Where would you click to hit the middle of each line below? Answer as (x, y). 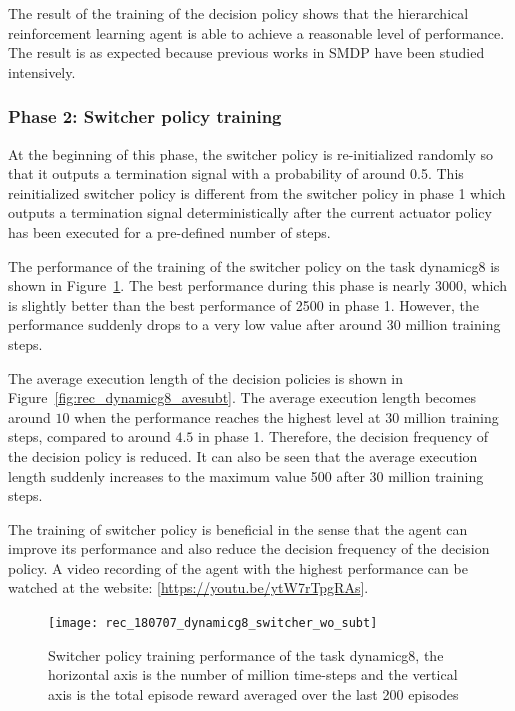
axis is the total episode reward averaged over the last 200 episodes (253, 693)
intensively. (42, 71)
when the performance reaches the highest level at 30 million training (286, 416)
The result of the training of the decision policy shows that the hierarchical (238, 13)
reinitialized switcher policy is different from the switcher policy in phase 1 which (257, 192)
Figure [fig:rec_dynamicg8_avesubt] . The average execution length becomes (242, 397)
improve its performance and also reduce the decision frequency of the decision (249, 548)
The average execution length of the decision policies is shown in (206, 377)
